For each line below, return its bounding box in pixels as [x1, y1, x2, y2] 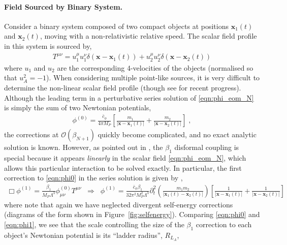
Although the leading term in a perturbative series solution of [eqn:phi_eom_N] [4, 92, 254, 103]
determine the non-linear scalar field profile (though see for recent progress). [4, 82, 241, 93]
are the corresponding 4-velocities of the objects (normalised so [57, 62, 253, 73]
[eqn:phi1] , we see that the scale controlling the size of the [4, 219, 184, 229]
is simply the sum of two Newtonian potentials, [4, 102, 151, 113]
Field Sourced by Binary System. [4, 1, 123, 12]
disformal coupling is [174, 142, 239, 152]
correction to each [196, 219, 252, 229]
